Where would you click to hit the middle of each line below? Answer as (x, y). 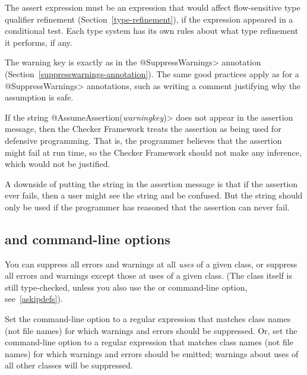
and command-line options (88, 239)
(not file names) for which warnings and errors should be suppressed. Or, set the (151, 330)
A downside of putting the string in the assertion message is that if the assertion (151, 183)
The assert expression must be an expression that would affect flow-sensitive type (153, 7)
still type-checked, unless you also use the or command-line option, (126, 287)
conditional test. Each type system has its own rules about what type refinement (152, 31)
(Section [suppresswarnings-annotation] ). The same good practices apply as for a (152, 73)
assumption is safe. (39, 97)
